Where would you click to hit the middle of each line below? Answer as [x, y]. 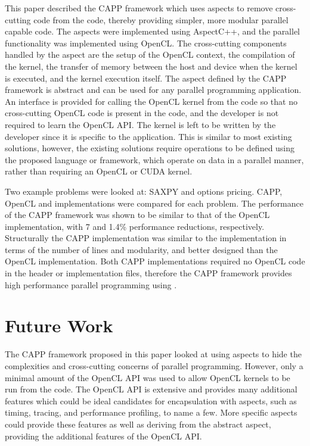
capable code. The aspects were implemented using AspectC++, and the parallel [153, 31]
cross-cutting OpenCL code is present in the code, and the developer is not [142, 113]
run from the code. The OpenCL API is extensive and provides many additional [151, 389]
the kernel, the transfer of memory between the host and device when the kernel [151, 66]
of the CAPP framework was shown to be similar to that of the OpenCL [137, 215]
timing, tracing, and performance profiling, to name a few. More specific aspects [151, 412]
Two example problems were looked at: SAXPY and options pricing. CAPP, [144, 191]
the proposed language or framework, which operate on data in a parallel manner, [154, 159]
